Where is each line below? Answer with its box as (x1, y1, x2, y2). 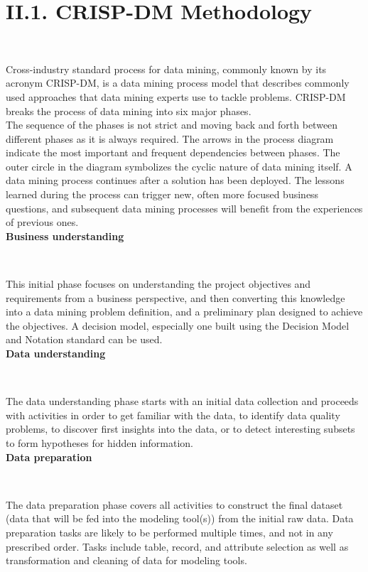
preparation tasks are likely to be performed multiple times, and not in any (6, 524, 333, 539)
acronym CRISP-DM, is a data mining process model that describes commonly (6, 75, 350, 90)
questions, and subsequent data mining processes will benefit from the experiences (6, 200, 363, 215)
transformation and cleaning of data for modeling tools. (6, 553, 247, 568)
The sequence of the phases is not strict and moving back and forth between (6, 117, 338, 132)
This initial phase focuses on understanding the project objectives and (6, 276, 311, 291)
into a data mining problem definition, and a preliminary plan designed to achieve (6, 304, 363, 319)
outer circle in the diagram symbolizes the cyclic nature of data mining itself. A (6, 158, 352, 173)
